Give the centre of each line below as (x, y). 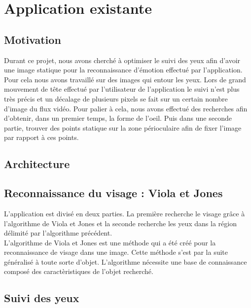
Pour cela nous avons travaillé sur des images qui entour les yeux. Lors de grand (125, 79)
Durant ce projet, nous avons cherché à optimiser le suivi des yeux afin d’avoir (122, 60)
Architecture (37, 164)
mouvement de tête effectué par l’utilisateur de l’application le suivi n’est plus (122, 89)
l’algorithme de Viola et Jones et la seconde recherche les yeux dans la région (120, 223)
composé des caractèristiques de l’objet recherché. (79, 271)
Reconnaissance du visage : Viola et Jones (113, 193)
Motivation (33, 39)
